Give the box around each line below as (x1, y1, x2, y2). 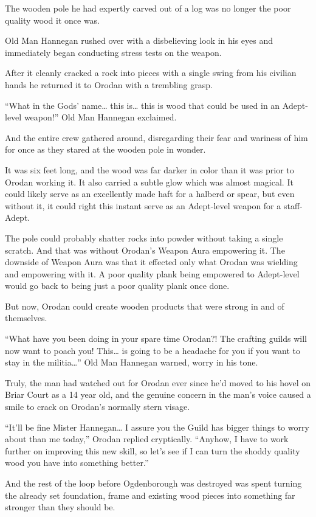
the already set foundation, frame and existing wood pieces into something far (5, 488, 295, 501)
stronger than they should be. (5, 501, 115, 513)
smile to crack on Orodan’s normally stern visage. (5, 400, 190, 413)
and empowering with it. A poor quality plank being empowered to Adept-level (5, 267, 300, 280)
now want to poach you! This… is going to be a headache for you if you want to (5, 344, 300, 356)
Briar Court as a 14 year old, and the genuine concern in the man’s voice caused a (5, 388, 311, 401)
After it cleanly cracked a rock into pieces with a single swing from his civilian (5, 66, 297, 79)
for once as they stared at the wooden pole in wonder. (5, 143, 206, 156)
